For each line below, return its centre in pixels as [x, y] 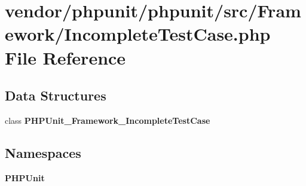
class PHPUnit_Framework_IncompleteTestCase [108, 120]
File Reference [65, 57]
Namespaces [43, 152]
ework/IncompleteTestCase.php [138, 34]
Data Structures [56, 95]
